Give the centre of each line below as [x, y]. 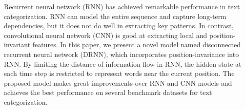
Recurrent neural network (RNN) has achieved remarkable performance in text [122, 6]
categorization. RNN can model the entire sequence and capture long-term [115, 16]
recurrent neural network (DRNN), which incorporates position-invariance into [122, 54]
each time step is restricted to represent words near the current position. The [119, 73]
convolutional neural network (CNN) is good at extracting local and [106, 35]
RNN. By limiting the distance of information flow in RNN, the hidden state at [123, 64]
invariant [17, 45]
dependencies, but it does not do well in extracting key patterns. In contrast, [119, 26]
